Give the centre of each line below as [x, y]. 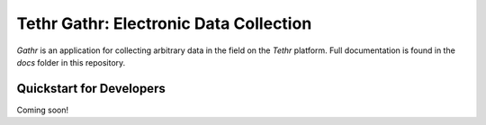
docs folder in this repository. [71, 62]
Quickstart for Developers [91, 89]
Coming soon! [43, 110]
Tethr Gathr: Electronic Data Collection [164, 23]
